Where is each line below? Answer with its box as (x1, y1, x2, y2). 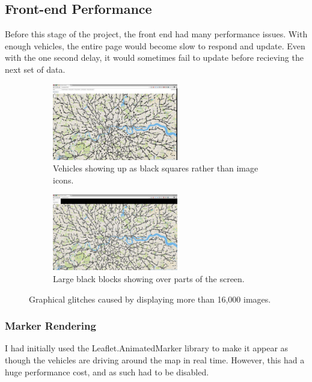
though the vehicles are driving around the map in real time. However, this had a (5, 353, 305, 366)
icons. (53, 173, 74, 186)
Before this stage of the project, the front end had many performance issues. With (5, 28, 308, 40)
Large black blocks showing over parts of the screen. (53, 272, 245, 285)
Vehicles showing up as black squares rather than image (53, 162, 258, 174)
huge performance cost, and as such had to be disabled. (5, 365, 209, 378)
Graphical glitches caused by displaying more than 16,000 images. (29, 292, 271, 305)
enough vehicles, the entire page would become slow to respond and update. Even (5, 39, 305, 52)
